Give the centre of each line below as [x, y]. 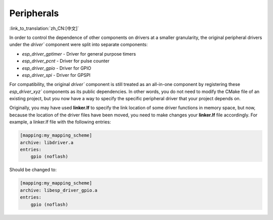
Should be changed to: [33, 170]
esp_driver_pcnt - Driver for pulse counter [66, 61]
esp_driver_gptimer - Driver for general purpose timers [79, 54]
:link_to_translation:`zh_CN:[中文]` [44, 28]
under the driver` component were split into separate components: [79, 45]
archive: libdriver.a [47, 142]
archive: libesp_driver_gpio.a [59, 190]
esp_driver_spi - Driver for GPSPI [56, 75]
